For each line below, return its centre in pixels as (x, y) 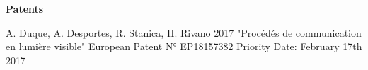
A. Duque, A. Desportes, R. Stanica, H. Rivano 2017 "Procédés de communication (184, 32)
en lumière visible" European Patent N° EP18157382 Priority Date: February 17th (184, 46)
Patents (25, 8)
